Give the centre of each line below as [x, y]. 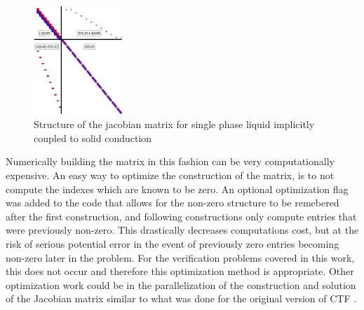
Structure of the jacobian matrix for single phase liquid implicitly [174, 124]
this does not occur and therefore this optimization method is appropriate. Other [180, 271]
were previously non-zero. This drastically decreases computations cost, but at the [182, 230]
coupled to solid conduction [93, 138]
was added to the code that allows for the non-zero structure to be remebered [173, 203]
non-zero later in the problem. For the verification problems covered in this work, [180, 257]
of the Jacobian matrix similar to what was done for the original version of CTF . [181, 298]
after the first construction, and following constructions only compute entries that [181, 216]
